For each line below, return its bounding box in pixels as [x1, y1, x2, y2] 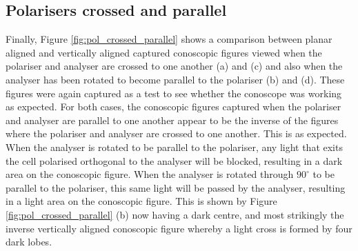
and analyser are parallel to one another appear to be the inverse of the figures [6, 112, 339, 127]
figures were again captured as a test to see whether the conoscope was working [6, 86, 342, 100]
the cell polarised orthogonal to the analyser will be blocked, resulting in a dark [6, 153, 343, 168]
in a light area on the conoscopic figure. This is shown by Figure [6, 194, 277, 208]
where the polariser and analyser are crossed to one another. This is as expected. [6, 126, 347, 141]
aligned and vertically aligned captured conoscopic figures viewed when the [6, 45, 322, 59]
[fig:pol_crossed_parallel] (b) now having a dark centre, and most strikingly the [6, 207, 344, 221]
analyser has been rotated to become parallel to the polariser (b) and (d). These [6, 72, 345, 86]
